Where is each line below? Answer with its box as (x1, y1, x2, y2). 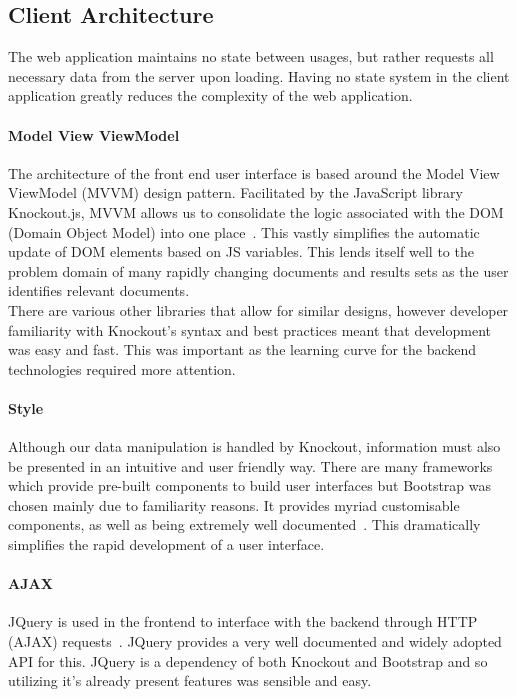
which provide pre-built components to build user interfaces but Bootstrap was (8, 475, 492, 496)
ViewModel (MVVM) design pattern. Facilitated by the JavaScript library (8, 182, 463, 203)
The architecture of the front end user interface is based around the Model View (8, 162, 500, 183)
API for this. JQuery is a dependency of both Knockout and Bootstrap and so (8, 650, 488, 671)
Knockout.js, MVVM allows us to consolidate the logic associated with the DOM (8, 201, 504, 222)
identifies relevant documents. (8, 280, 190, 301)
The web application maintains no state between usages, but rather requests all (8, 46, 494, 67)
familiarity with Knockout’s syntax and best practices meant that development (8, 319, 491, 340)
